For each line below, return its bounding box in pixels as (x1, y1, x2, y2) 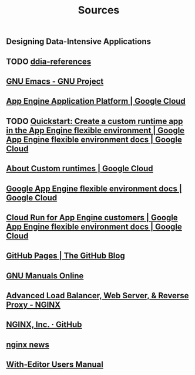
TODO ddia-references (6, 56, 92, 66)
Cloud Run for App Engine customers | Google (6, 212, 178, 223)
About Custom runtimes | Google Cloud (6, 163, 154, 173)
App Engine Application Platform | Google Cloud (6, 96, 186, 106)
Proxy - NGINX (6, 300, 60, 310)
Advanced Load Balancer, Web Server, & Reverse (6, 291, 189, 301)
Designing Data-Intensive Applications (6, 36, 152, 47)
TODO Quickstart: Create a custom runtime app (6, 116, 183, 126)
